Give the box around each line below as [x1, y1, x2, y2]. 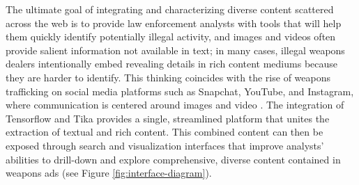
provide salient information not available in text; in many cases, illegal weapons [6, 42, 345, 57]
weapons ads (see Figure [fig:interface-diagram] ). [6, 166, 212, 180]
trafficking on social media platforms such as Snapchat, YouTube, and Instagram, [6, 83, 354, 98]
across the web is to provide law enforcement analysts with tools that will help [6, 15, 342, 30]
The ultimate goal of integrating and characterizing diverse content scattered [6, 2, 334, 16]
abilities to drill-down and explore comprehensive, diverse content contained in [6, 152, 341, 166]
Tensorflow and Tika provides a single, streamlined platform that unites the [6, 111, 330, 125]
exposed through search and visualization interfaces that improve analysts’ [6, 138, 324, 152]
